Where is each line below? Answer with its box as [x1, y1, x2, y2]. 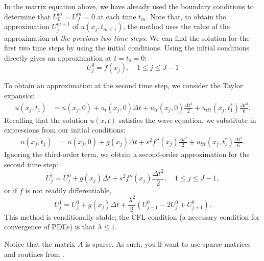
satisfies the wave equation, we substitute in [118, 114, 256, 125]
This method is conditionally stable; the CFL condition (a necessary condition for [4, 211, 260, 222]
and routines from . [4, 248, 65, 259]
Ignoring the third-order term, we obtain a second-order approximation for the [4, 148, 250, 159]
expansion [4, 90, 35, 100]
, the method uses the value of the [123, 21, 230, 32]
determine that [4, 11, 51, 21]
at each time [97, 11, 136, 21]
